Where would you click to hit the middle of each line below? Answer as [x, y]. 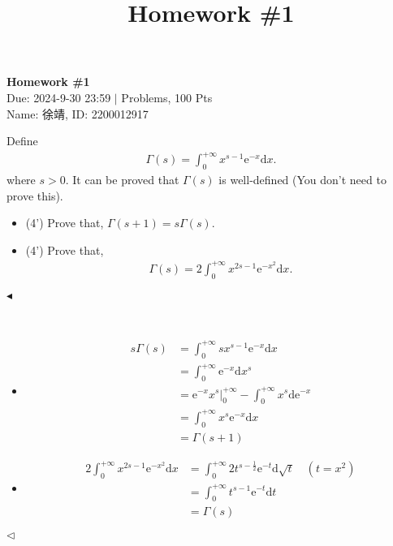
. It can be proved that [122, 180]
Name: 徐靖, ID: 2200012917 [78, 113]
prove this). [35, 195]
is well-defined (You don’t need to [302, 180]
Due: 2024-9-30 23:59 [59, 97]
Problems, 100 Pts [167, 97]
